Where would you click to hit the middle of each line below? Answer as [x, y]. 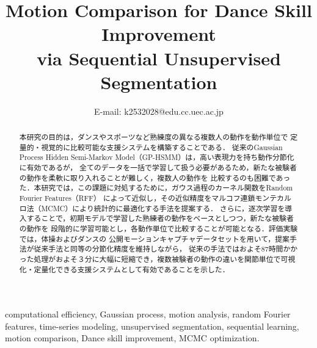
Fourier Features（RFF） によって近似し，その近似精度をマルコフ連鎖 [137, 198]
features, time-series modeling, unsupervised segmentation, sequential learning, [152, 326]
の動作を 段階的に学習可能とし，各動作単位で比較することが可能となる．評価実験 [158, 228]
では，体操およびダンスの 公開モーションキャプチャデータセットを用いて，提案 [154, 238]
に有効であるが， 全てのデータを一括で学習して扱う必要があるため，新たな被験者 [158, 168]
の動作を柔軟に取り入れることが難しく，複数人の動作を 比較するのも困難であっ [155, 177]
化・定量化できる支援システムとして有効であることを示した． [124, 269]
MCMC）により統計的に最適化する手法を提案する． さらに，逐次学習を [163, 208]
